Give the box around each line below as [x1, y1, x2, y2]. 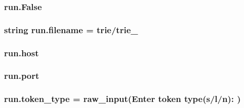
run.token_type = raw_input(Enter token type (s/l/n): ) [4, 92, 241, 105]
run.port [4, 69, 39, 82]
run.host [4, 46, 39, 59]
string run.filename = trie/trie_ [4, 23, 138, 36]
